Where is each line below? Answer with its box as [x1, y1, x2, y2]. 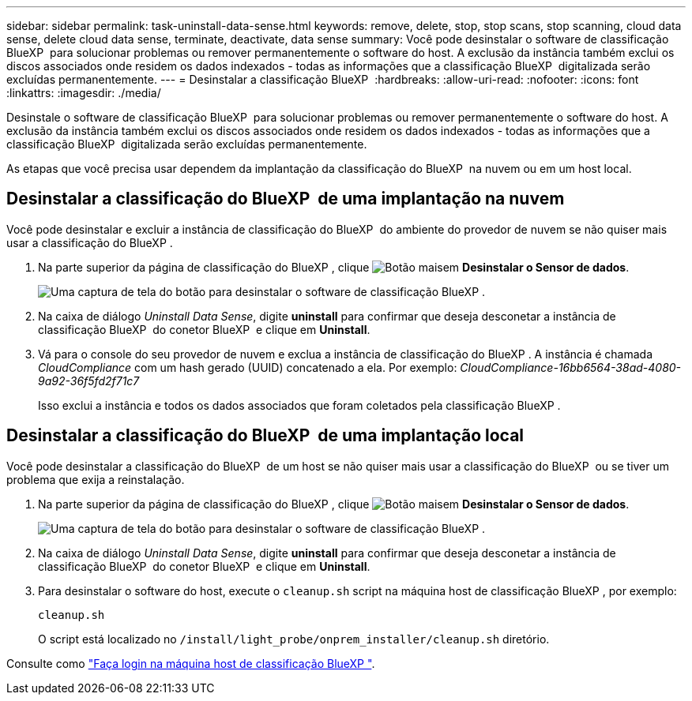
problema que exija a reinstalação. [6, 472, 185, 486]
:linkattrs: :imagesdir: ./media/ [6, 86, 161, 99]
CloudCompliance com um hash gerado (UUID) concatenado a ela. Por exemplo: [38, 360, 457, 374]
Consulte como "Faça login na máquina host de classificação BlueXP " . [6, 656, 375, 670]
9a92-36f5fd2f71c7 [38, 373, 140, 388]
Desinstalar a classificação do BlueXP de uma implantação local [6, 425, 525, 446]
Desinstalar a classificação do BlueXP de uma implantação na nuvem [6, 189, 565, 209]
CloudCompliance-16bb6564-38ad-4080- [460, 360, 682, 374]
